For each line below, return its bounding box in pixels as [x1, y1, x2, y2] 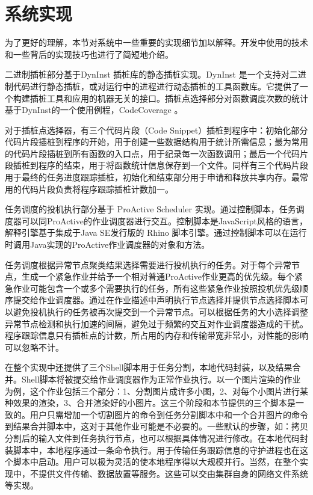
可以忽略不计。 [5, 340, 64, 353]
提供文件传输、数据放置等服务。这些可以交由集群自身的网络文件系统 [38, 467, 308, 479]
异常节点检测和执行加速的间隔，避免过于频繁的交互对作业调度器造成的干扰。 [5, 317, 308, 330]
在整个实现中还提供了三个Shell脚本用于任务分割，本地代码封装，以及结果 [5, 361, 293, 374]
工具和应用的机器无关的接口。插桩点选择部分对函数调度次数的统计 [46, 91, 308, 104]
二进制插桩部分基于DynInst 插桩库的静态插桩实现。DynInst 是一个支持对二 [5, 68, 298, 81]
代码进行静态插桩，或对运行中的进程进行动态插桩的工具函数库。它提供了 [13, 79, 300, 92]
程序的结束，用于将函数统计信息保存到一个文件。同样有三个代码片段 [38, 159, 308, 171]
